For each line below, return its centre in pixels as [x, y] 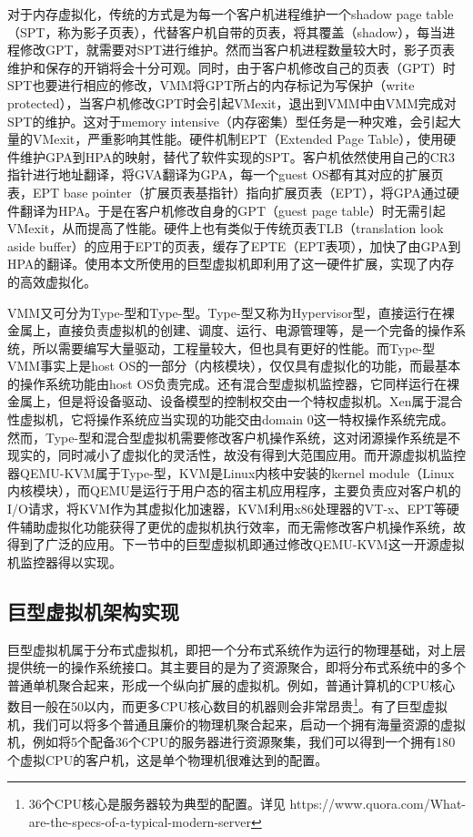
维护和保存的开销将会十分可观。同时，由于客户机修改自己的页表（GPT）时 [231, 67]
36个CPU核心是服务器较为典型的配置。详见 [157, 804]
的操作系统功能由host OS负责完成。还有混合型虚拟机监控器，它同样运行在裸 [234, 383]
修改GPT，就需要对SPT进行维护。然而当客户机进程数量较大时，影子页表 [237, 50]
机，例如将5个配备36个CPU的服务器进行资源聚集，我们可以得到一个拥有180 [231, 742]
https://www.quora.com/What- [378, 804]
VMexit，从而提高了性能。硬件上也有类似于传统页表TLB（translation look [226, 228]
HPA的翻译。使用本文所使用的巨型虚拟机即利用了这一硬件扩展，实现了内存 [231, 264]
